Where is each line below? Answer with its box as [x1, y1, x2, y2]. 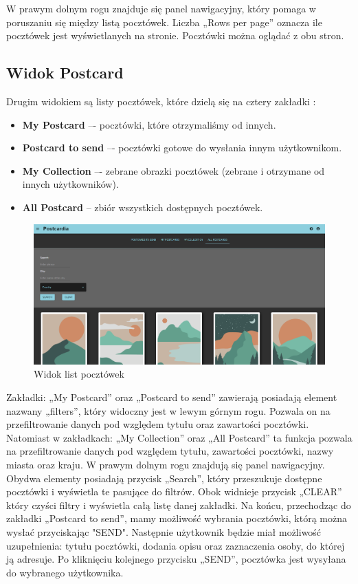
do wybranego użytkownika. [6, 565, 124, 579]
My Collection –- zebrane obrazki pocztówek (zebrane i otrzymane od [22, 163, 325, 177]
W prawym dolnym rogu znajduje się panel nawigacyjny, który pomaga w [6, 1, 316, 15]
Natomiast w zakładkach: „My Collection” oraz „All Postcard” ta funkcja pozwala [6, 430, 353, 444]
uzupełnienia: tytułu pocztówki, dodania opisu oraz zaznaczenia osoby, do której [6, 538, 345, 552]
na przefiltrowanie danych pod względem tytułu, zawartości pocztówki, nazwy [6, 444, 334, 458]
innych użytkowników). [22, 177, 119, 191]
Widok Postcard [6, 62, 124, 83]
